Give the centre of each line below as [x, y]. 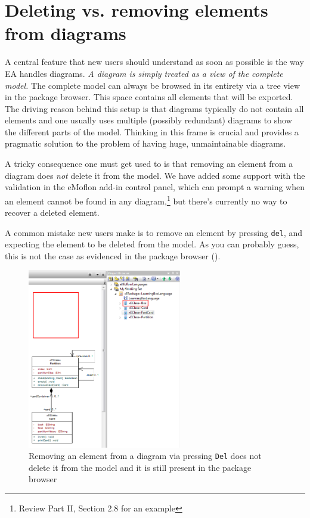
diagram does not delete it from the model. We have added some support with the [155, 175]
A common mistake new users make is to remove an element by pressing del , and [154, 232]
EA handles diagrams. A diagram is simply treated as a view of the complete [144, 73]
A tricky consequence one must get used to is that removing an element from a [149, 164]
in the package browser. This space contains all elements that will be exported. [149, 97]
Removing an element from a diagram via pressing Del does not [145, 456]
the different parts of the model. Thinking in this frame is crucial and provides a [152, 131]
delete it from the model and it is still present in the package [140, 467]
